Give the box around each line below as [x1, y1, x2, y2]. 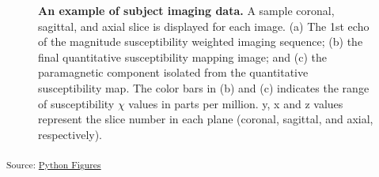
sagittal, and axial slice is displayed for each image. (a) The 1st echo [38, 17, 370, 34]
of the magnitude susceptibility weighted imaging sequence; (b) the [38, 33, 363, 50]
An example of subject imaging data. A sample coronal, [38, 2, 335, 18]
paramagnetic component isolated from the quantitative [38, 64, 309, 81]
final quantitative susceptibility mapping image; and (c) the [38, 48, 327, 65]
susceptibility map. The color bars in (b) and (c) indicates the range [38, 79, 370, 96]
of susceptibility [38, 95, 115, 111]
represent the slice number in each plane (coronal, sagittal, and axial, [38, 111, 373, 127]
